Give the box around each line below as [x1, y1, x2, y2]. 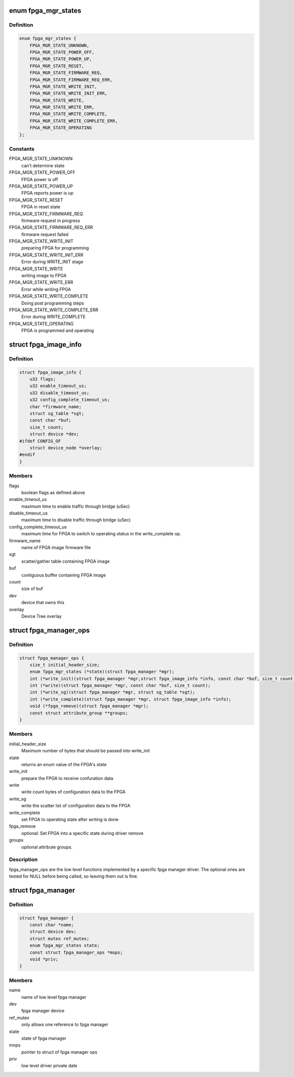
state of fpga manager [21, 1035, 67, 1041]
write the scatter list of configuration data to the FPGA [21, 803, 131, 809]
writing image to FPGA [21, 273, 67, 278]
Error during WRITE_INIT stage [21, 259, 83, 265]
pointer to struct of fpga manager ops [21, 1049, 98, 1055]
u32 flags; [29, 376, 56, 382]
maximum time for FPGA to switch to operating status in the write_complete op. [21, 531, 181, 537]
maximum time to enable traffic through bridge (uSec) [21, 503, 130, 509]
